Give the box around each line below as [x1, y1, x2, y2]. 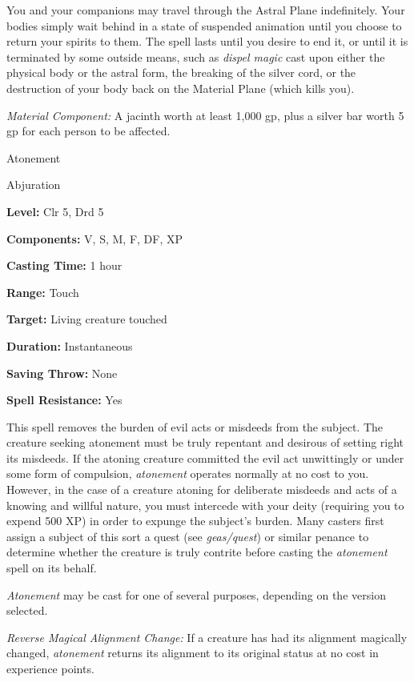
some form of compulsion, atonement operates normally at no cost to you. [6, 465, 369, 482]
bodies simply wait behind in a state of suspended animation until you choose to [6, 17, 402, 34]
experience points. [6, 660, 94, 676]
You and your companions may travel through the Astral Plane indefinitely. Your [6, 2, 405, 18]
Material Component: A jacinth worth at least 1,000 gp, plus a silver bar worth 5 [6, 106, 404, 123]
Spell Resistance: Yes [6, 391, 123, 408]
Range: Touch [6, 283, 79, 300]
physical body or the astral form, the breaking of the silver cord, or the [6, 64, 356, 81]
